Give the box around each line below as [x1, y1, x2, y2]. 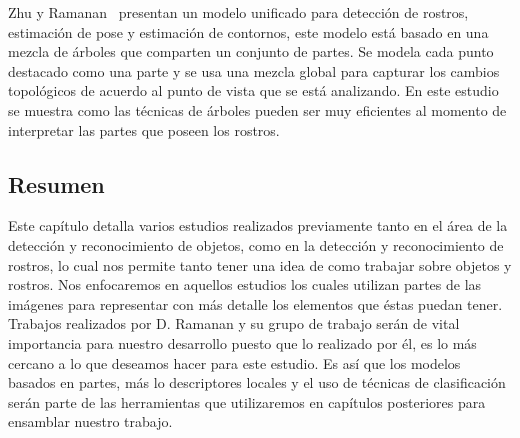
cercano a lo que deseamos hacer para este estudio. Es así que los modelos [8, 352, 461, 373]
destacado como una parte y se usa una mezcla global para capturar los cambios [8, 60, 500, 81]
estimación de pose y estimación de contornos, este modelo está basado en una [8, 21, 489, 42]
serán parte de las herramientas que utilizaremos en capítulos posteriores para [8, 391, 486, 412]
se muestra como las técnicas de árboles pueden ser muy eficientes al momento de [8, 99, 507, 120]
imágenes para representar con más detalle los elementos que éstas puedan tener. [8, 293, 503, 314]
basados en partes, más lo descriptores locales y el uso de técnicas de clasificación [8, 372, 506, 393]
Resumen [8, 168, 105, 199]
